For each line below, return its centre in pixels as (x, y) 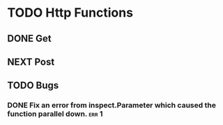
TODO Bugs (33, 86)
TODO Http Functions (70, 13)
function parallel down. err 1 (55, 114)
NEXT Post (31, 61)
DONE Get (30, 39)
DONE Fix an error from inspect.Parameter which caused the (111, 106)
